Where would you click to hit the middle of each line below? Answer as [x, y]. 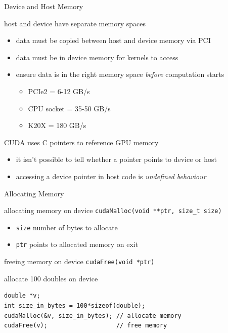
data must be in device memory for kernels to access [97, 57]
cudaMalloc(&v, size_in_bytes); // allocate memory [93, 316]
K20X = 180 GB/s [57, 125]
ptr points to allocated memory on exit [77, 244]
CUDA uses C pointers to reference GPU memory [81, 142]
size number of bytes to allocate [67, 227]
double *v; [22, 296]
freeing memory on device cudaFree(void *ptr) [79, 261]
